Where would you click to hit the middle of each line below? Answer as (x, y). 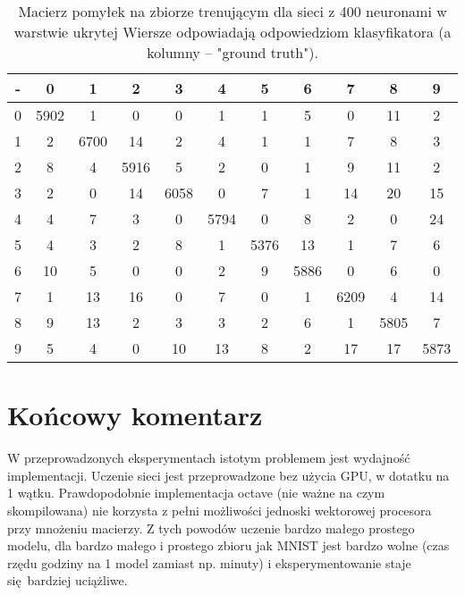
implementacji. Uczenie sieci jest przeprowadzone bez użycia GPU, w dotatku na (228, 475)
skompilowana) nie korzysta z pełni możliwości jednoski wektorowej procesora (220, 510)
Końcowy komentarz (135, 415)
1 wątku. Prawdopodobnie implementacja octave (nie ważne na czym (196, 493)
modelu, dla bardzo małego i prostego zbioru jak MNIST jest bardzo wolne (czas (228, 545)
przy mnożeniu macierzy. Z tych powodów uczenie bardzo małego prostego (211, 528)
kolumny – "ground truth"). (232, 52)
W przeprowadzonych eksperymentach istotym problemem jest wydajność (209, 458)
